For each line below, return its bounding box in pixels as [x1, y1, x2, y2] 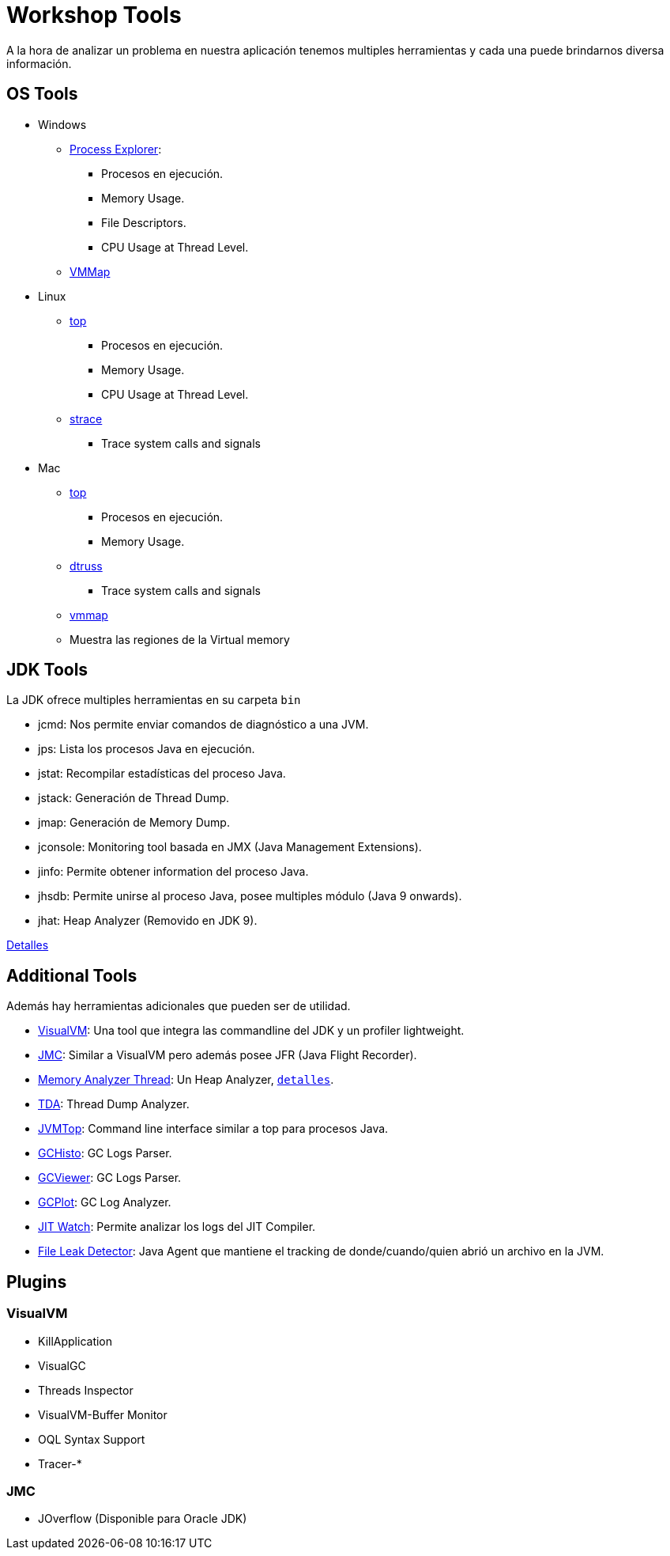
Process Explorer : [70, 142, 162, 156]
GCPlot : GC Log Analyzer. [38, 1195, 171, 1210]
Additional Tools [6, 965, 137, 986]
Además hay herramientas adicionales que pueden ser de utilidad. [6, 999, 351, 1013]
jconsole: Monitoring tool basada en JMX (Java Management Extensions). [38, 840, 422, 854]
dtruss [70, 558, 103, 573]
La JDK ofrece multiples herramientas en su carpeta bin [6, 693, 301, 707]
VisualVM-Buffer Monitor [38, 1407, 167, 1422]
